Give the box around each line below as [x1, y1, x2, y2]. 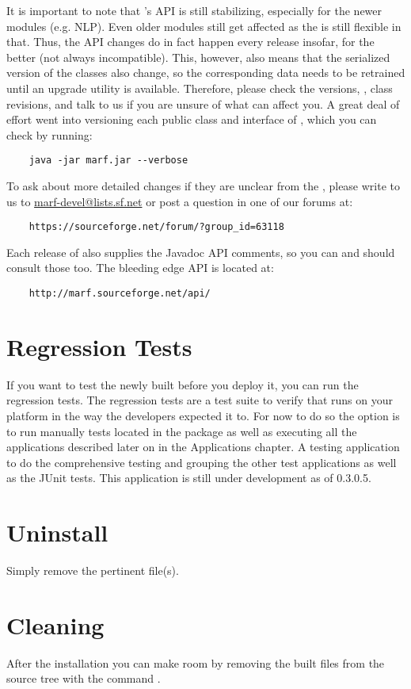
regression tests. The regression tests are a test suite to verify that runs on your [6, 392, 393, 408]
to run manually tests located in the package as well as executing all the [6, 423, 357, 439]
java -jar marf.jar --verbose [29, 155, 188, 167]
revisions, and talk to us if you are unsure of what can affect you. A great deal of [6, 95, 400, 112]
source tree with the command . [6, 670, 161, 687]
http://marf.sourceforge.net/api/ [29, 288, 211, 300]
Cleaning [6, 608, 105, 641]
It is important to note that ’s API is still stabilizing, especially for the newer [6, 2, 382, 18]
